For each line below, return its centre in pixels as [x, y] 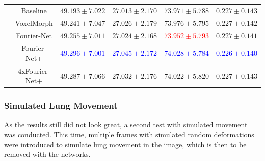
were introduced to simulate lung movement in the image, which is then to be [125, 144]
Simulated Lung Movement [61, 105]
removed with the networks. [47, 154]
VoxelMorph [34, 23]
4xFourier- [34, 70]
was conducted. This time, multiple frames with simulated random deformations [129, 134]
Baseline [34, 10]
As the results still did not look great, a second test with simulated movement [126, 124]
